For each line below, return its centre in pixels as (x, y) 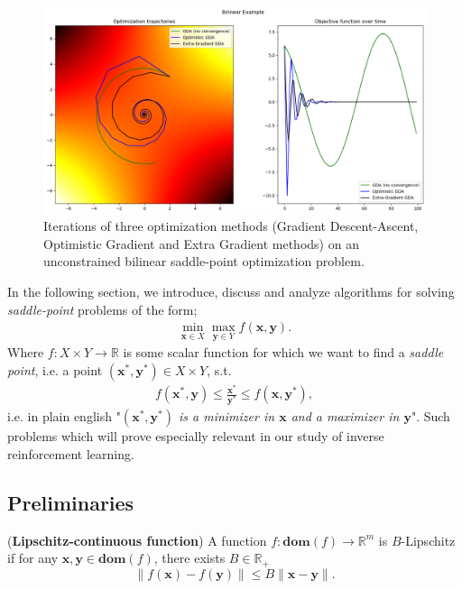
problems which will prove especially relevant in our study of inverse (196, 436)
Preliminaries (71, 502)
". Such (430, 416)
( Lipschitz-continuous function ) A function (137, 540)
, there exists (189, 558)
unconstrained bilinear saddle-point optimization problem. (204, 261)
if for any (33, 558)
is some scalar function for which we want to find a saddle (283, 352)
